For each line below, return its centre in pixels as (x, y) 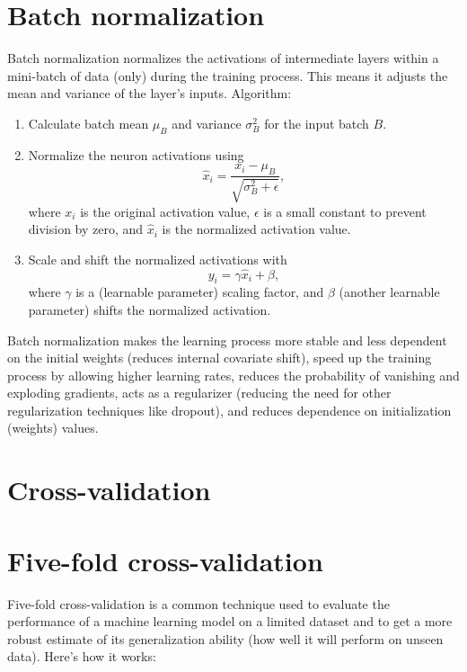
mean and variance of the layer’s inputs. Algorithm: (150, 93)
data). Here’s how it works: (82, 656)
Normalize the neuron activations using (136, 154)
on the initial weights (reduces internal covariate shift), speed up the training (220, 358)
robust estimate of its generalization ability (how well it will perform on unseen (225, 638)
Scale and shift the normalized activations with (158, 259)
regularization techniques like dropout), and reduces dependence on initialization (229, 410)
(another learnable (389, 292)
